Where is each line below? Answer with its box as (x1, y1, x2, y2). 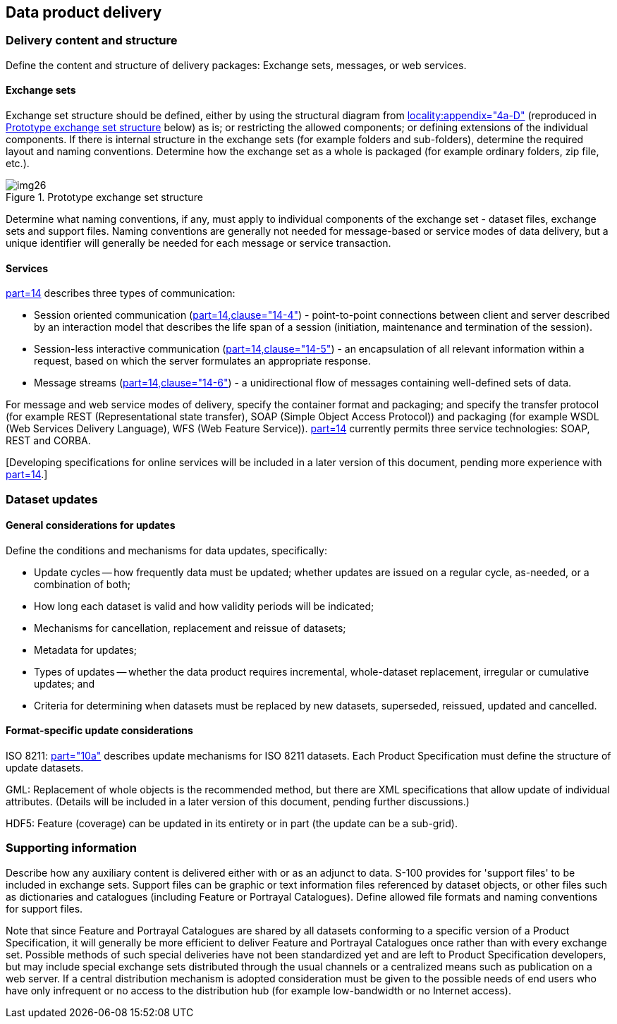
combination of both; (34, 578, 130, 590)
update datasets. (6, 762, 84, 774)
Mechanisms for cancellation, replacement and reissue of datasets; (34, 621, 346, 634)
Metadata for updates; (34, 643, 138, 656)
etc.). (6, 157, 30, 170)
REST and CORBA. (6, 434, 91, 447)
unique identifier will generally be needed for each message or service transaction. (6, 237, 391, 250)
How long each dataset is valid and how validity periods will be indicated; (34, 599, 374, 612)
